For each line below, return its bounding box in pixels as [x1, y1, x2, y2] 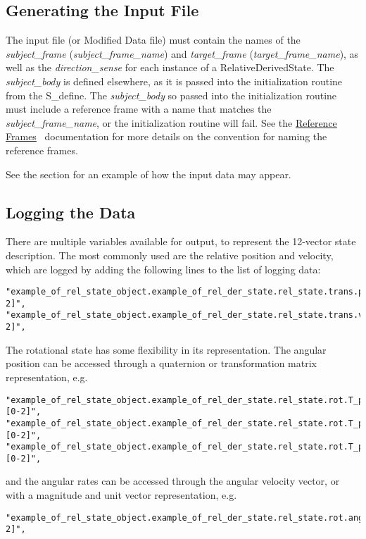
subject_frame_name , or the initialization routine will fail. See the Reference [6, 115, 337, 130]
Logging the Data [6, 201, 136, 223]
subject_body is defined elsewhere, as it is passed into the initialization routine [6, 73, 343, 88]
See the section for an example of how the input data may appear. [6, 166, 291, 181]
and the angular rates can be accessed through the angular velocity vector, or [6, 473, 340, 488]
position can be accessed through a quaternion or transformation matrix [6, 356, 317, 371]
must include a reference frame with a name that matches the [6, 101, 272, 116]
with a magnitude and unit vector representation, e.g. [6, 488, 237, 502]
